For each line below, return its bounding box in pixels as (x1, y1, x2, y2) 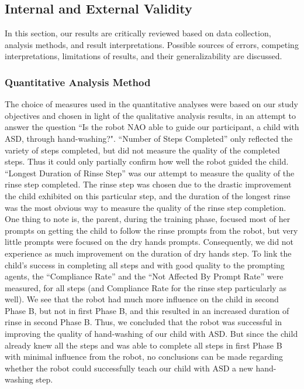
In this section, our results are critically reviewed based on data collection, (5, 27, 271, 39)
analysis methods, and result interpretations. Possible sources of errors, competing (5, 38, 299, 50)
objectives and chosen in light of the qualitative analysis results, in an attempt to (5, 109, 296, 121)
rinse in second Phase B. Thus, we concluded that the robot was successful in (5, 316, 282, 328)
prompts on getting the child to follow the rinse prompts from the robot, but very (5, 224, 298, 236)
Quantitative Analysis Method (5, 74, 151, 89)
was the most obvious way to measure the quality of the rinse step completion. (5, 201, 286, 213)
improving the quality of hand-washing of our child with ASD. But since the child (5, 327, 298, 340)
